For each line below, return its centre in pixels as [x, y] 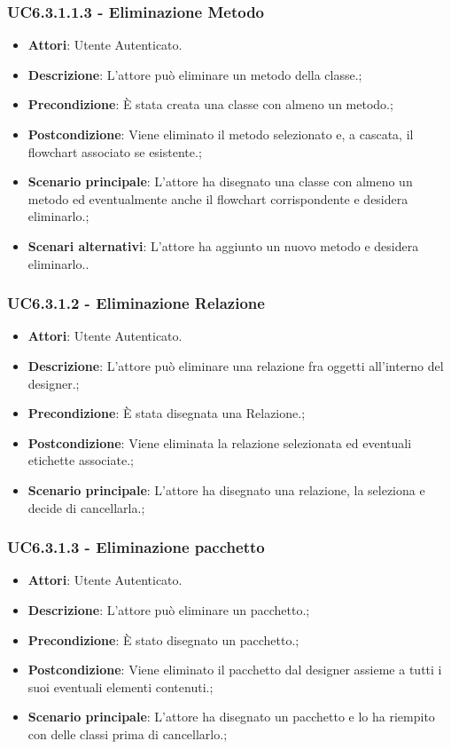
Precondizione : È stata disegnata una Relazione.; [167, 413]
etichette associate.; [81, 460]
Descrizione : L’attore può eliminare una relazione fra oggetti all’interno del [236, 365]
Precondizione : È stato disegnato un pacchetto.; [163, 639]
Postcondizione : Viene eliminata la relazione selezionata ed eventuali [220, 442]
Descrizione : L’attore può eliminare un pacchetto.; [169, 609]
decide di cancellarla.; [86, 507]
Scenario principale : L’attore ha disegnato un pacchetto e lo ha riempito [231, 717]
